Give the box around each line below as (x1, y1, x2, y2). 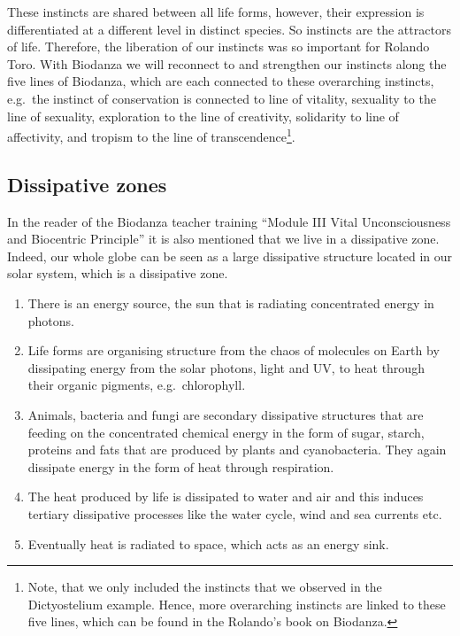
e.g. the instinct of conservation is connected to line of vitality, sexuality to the (7, 89, 436, 107)
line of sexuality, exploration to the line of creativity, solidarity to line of (7, 106, 399, 125)
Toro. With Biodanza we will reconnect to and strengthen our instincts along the (7, 54, 447, 73)
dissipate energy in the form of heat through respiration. (27, 457, 334, 476)
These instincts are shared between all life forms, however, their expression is (7, 3, 425, 20)
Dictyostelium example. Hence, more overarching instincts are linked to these (27, 594, 446, 613)
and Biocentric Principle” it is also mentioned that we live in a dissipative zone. (7, 229, 440, 248)
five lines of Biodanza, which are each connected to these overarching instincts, (7, 72, 434, 90)
